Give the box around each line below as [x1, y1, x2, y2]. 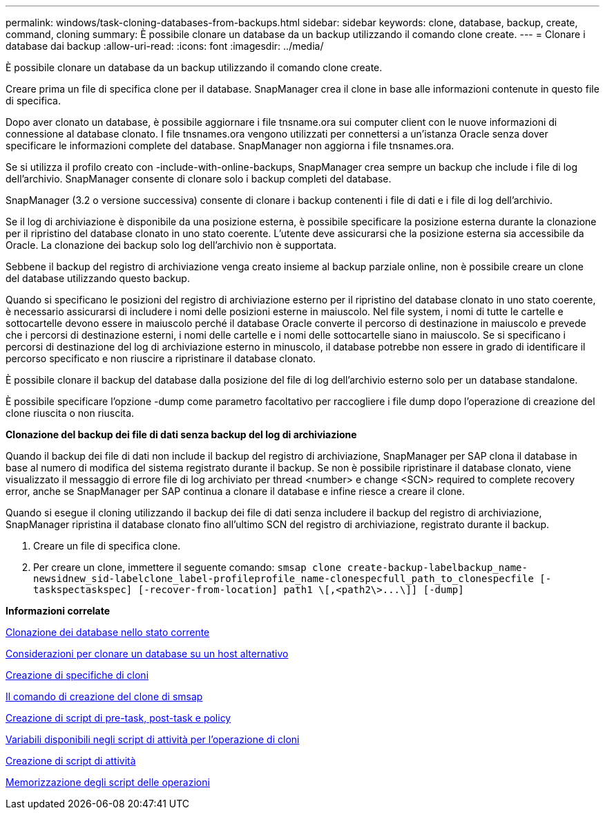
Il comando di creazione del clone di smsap [6, 691, 203, 702]
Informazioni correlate [6, 605, 111, 617]
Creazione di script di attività [6, 755, 136, 767]
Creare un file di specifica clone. [33, 540, 181, 552]
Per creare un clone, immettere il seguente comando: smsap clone [33, 561, 342, 573]
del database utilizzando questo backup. [6, 272, 190, 284]
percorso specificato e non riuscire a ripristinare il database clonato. [6, 353, 316, 364]
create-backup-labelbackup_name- [347, 562, 528, 573]
